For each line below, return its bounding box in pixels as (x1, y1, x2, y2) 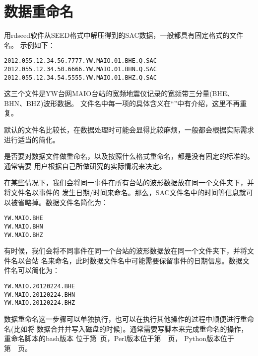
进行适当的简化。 (4, 134, 60, 144)
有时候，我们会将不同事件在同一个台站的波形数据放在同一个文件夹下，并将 (4, 245, 247, 256)
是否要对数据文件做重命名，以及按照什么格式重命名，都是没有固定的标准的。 (4, 151, 254, 161)
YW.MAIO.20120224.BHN (4, 291, 75, 298)
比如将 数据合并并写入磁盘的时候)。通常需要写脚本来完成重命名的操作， (13, 323, 248, 334)
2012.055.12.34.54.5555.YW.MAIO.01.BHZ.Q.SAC (4, 74, 157, 81)
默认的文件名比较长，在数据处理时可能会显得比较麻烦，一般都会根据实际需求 (4, 124, 254, 135)
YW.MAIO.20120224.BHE (4, 282, 75, 290)
